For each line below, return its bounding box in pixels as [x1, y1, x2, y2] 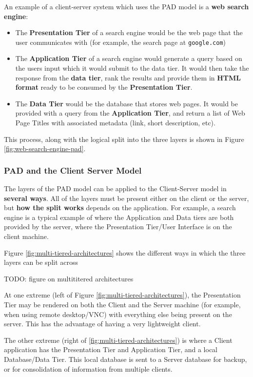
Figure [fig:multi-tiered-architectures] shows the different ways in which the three [4, 247, 246, 258]
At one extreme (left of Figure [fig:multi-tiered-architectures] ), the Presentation [4, 290, 241, 300]
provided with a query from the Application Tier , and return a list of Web [15, 108, 245, 118]
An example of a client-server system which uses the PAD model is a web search [4, 1, 249, 11]
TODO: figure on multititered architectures [4, 273, 134, 283]
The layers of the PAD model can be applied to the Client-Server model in [4, 183, 227, 193]
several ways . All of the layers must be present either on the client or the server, [4, 193, 249, 203]
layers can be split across [4, 257, 78, 267]
